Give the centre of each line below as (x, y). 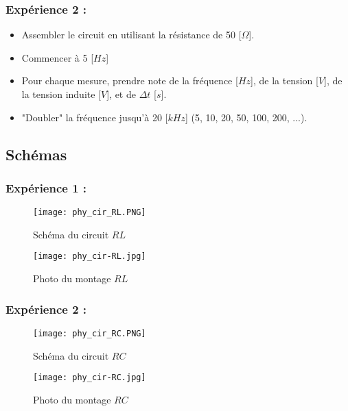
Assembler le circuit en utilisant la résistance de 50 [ (131, 35)
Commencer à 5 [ (58, 57)
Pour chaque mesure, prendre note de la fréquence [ (130, 80)
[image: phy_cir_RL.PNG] (90, 213)
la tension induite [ (61, 94)
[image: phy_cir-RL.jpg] (90, 257)
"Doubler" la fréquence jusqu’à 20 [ (95, 117)
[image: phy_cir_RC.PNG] (90, 333)
